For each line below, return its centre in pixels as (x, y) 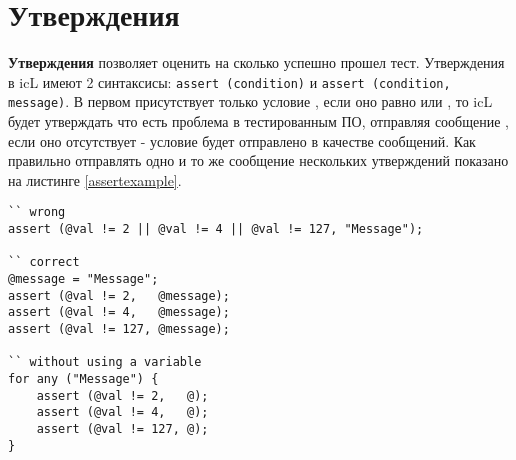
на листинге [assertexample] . (95, 179)
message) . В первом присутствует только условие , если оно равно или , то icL (250, 101)
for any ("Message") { (83, 378)
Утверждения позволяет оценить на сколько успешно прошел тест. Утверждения (256, 62)
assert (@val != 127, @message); (119, 329)
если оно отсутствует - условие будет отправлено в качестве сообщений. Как (242, 140)
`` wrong (37, 212)
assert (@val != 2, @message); (119, 295)
